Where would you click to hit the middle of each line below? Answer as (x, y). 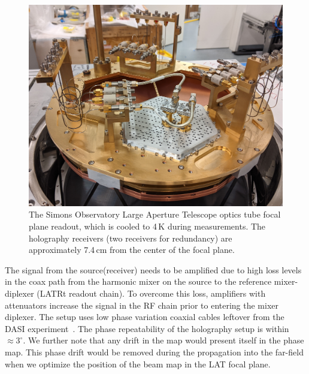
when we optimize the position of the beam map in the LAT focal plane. (138, 364)
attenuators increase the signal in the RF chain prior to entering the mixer (142, 305)
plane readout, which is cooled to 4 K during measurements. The (147, 226)
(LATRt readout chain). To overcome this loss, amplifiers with (151, 293)
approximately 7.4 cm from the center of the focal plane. (132, 250)
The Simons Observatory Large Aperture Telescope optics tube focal (155, 214)
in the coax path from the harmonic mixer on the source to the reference (138, 281)
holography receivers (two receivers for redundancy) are (131, 238)
